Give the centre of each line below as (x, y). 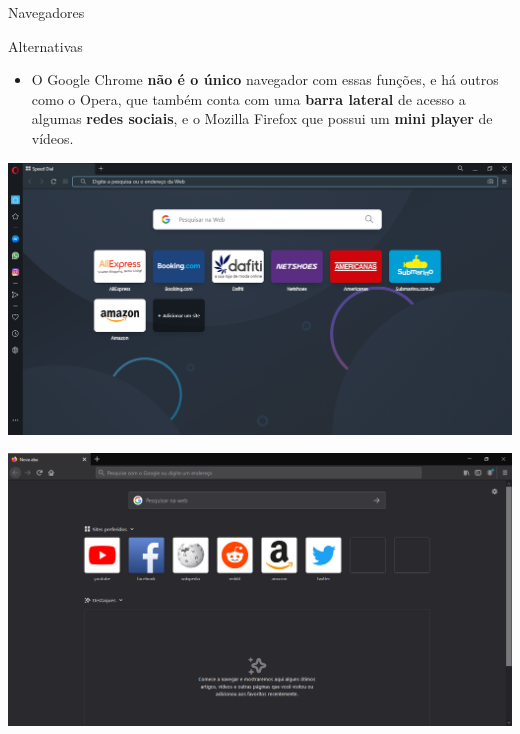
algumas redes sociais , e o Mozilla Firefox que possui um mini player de (262, 118)
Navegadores (46, 12)
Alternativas (45, 45)
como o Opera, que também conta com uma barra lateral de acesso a (248, 98)
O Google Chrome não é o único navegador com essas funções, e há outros (265, 79)
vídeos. (52, 137)
